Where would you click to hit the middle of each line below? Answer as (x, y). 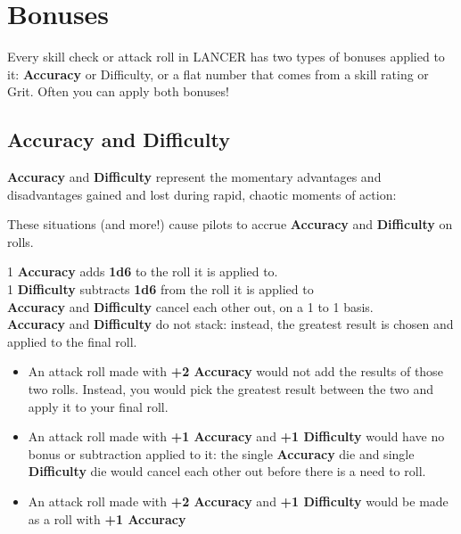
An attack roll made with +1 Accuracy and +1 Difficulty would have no (236, 436)
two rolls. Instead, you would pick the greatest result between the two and (231, 389)
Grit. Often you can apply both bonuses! (118, 91)
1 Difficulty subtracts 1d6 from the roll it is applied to (161, 289)
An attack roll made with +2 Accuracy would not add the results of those (235, 371)
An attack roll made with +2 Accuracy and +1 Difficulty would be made (238, 501)
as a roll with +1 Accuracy (107, 518)
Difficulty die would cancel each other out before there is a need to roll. (227, 471)
